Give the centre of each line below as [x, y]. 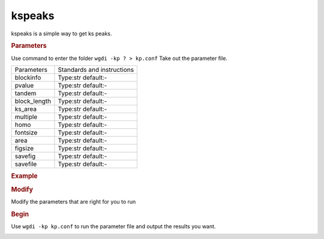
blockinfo [28, 77]
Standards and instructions [96, 69]
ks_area [26, 109]
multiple [26, 117]
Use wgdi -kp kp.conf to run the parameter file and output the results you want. [113, 226]
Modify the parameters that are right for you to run [73, 201]
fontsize [26, 132]
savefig [25, 156]
